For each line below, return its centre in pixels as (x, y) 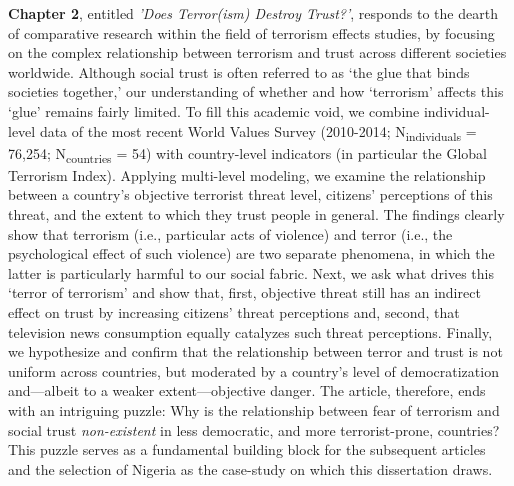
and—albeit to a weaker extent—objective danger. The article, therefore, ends (247, 390)
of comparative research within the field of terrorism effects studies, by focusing (251, 32)
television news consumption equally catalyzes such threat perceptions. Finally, (250, 331)
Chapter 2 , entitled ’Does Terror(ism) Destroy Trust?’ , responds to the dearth (253, 13)
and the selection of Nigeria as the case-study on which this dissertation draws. (250, 468)
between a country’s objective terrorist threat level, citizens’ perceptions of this (250, 194)
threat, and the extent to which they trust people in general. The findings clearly (256, 214)
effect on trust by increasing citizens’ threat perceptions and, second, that (234, 311)
